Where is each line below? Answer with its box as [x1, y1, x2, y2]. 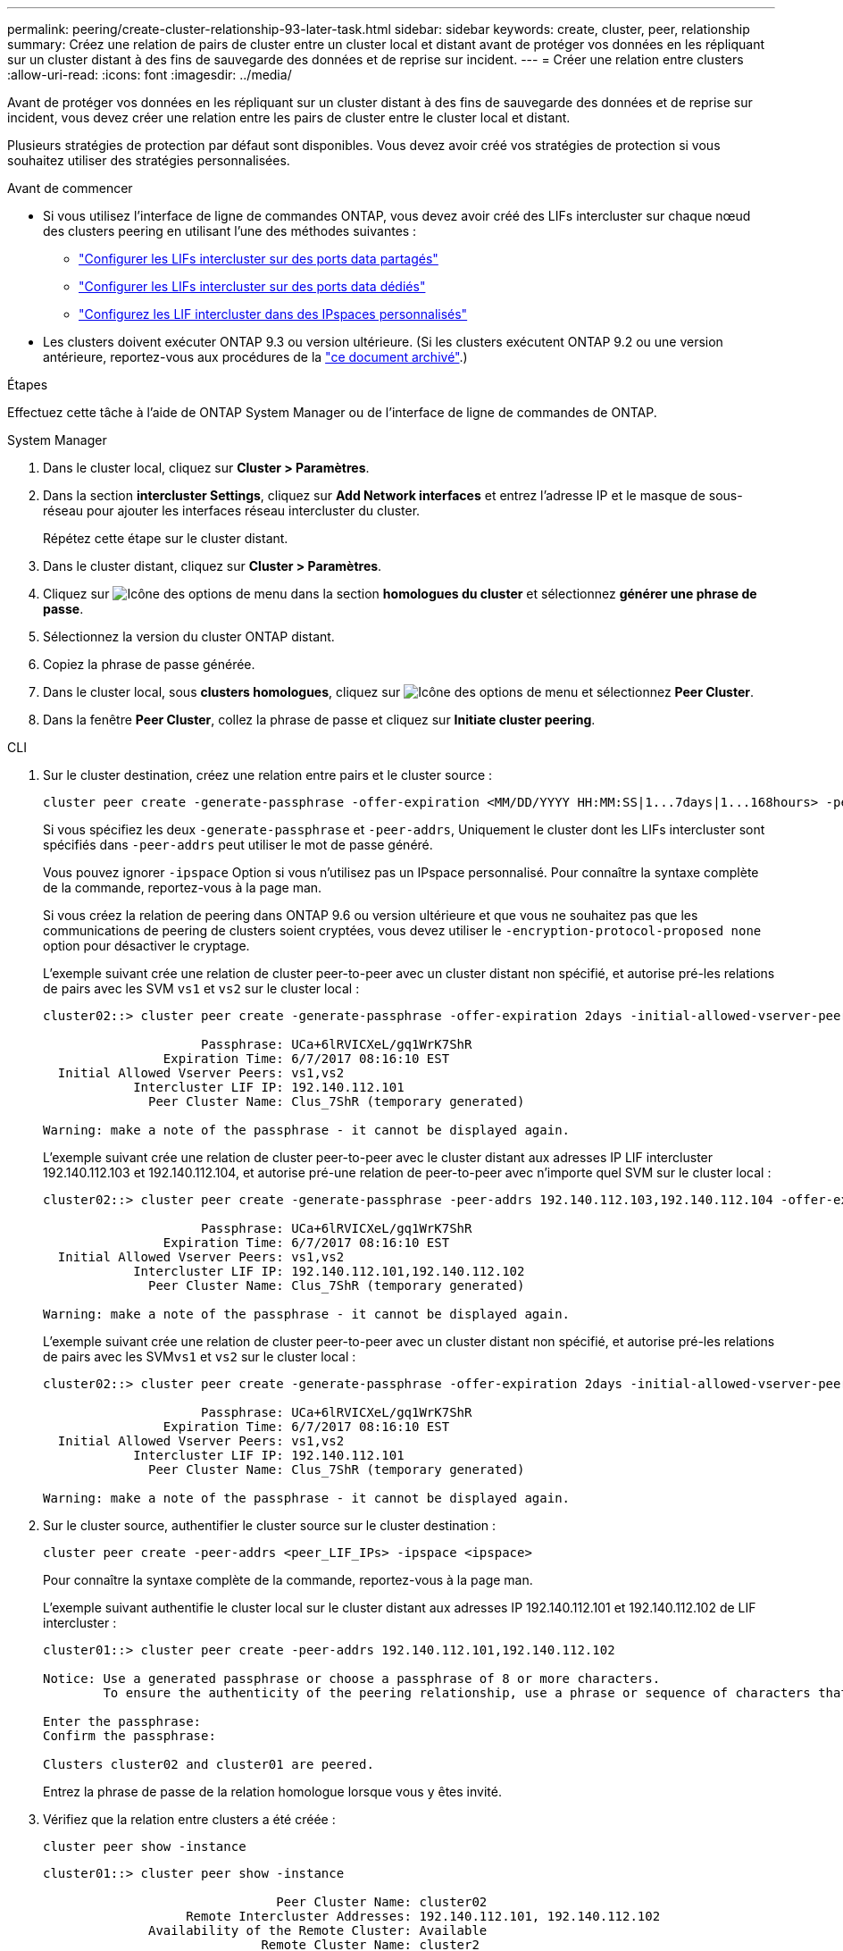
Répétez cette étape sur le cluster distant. [43, 531, 288, 546]
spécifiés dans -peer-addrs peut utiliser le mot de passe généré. [43, 837, 433, 852]
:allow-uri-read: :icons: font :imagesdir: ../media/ [7, 67, 292, 82]
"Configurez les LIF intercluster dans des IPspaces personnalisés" [79, 306, 468, 322]
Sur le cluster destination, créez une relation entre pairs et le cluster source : [43, 767, 493, 783]
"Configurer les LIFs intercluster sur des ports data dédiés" [79, 279, 426, 294]
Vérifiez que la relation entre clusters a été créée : [43, 1812, 336, 1827]
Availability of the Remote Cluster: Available [148, 1923, 488, 1938]
